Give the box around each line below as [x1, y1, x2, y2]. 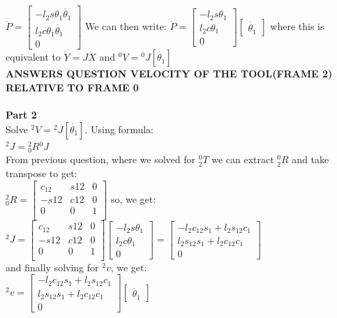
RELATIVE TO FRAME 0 [6, 80, 139, 95]
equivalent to [6, 50, 61, 64]
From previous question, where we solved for [6, 152, 196, 167]
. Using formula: [84, 121, 153, 136]
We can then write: [85, 19, 167, 33]
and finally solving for [6, 259, 99, 274]
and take [292, 152, 329, 167]
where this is [270, 19, 324, 33]
